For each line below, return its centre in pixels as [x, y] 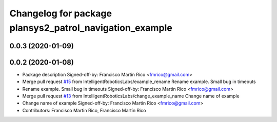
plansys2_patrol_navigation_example [91, 28]
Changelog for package [61, 13]
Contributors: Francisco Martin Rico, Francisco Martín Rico [84, 110]
